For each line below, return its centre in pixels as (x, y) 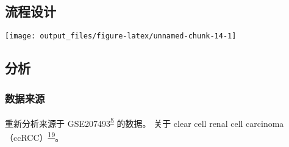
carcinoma (265, 123)
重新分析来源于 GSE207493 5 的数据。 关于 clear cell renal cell (124, 122)
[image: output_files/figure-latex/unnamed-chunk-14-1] (121, 36)
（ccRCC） (27, 137)
